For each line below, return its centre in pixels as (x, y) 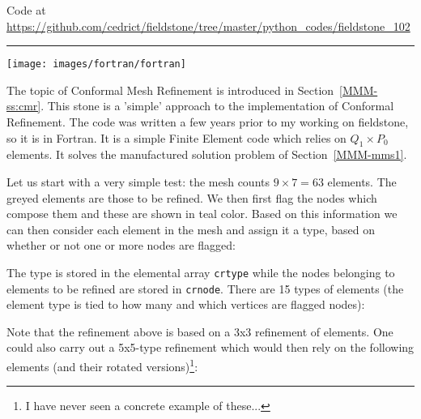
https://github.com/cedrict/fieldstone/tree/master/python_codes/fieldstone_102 (208, 26)
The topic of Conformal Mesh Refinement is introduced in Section (170, 90)
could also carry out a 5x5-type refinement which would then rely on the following (210, 347)
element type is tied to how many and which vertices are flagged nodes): (186, 304)
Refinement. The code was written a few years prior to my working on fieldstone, (208, 122)
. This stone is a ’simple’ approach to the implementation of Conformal (217, 106)
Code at (26, 10)
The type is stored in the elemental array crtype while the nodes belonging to (201, 272)
